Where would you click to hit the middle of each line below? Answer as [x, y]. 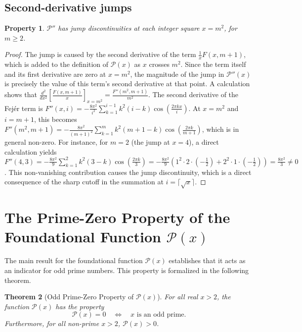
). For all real [178, 297]
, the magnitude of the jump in [177, 74]
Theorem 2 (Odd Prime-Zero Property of [69, 297]
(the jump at [151, 141]
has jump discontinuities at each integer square [129, 28]
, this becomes [55, 119]
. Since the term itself [213, 64]
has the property [80, 306]
